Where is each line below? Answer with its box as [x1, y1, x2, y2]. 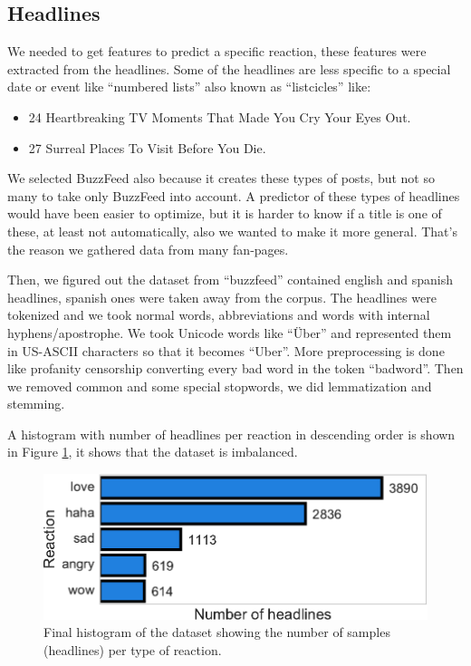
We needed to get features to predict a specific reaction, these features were [7, 42, 427, 61]
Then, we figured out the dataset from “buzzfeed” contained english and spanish [7, 270, 453, 289]
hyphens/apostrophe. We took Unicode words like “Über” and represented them [7, 323, 452, 342]
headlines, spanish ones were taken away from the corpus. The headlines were [7, 287, 437, 306]
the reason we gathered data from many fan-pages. [7, 239, 289, 258]
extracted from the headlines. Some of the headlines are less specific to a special [7, 59, 451, 78]
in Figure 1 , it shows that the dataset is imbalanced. [7, 442, 298, 461]
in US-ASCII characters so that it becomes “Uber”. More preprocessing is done [7, 341, 445, 360]
